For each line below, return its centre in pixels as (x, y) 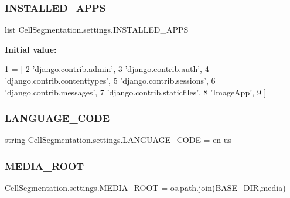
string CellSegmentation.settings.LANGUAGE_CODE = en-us (118, 140)
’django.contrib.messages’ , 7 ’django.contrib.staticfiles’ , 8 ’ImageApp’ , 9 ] (136, 92)
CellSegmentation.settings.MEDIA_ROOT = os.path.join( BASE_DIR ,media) (145, 188)
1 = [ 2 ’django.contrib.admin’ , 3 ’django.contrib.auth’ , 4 (107, 69)
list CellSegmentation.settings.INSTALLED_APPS (97, 30)
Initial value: (31, 49)
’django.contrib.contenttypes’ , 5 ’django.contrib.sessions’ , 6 (110, 80)
